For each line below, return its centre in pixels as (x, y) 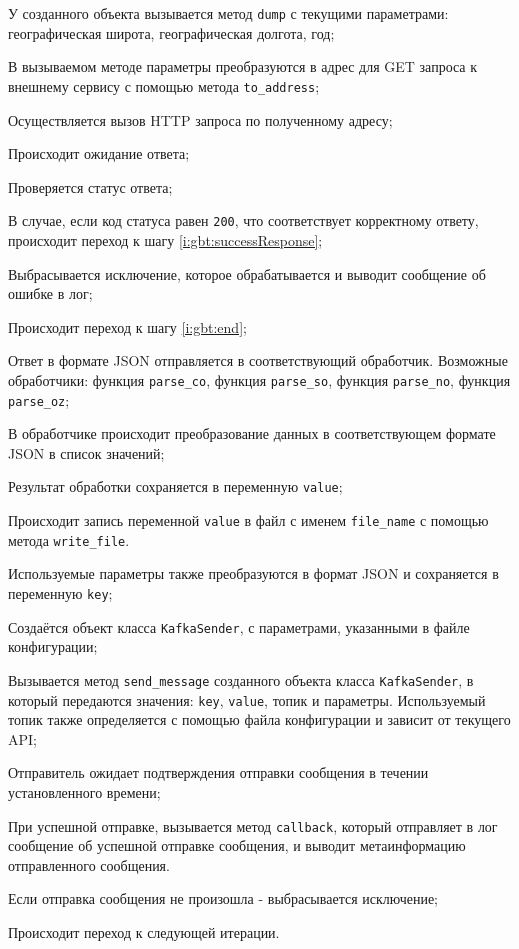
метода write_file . (69, 539)
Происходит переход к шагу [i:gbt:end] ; (127, 326)
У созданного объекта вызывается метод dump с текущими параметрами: (228, 13)
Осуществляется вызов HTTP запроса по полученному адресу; (200, 119)
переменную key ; (60, 592)
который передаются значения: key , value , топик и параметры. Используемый (247, 699)
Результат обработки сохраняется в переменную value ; (175, 486)
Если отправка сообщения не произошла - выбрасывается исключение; (223, 898)
